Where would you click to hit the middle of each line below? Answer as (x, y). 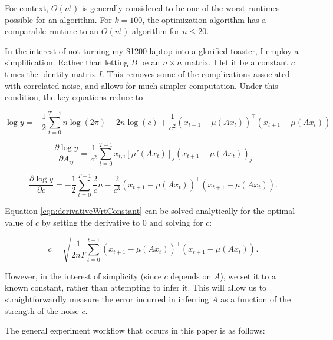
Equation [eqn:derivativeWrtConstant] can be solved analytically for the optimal (150, 211)
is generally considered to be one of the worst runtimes (181, 8)
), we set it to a (248, 275)
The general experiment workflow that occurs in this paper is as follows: (135, 330)
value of (19, 222)
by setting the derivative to (90, 222)
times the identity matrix (50, 73)
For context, (27, 8)
